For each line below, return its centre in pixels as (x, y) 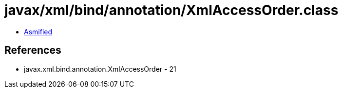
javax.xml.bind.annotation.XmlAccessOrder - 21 (100, 69)
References (33, 50)
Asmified (38, 31)
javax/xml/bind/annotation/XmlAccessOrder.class (171, 10)
